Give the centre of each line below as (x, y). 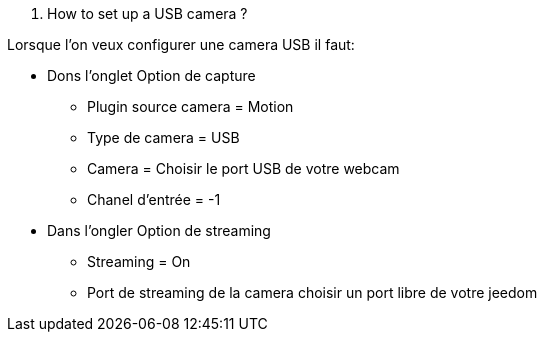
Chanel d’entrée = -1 (154, 199)
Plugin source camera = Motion (190, 106)
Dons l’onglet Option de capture (151, 75)
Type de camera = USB (163, 137)
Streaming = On (139, 261)
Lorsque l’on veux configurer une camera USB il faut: (181, 44)
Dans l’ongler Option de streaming (159, 230)
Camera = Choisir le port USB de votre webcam (243, 168)
